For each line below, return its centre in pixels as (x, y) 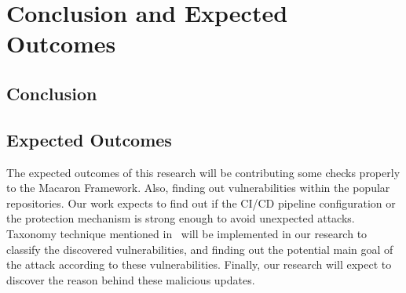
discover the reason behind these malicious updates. (131, 279)
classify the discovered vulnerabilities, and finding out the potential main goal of (200, 249)
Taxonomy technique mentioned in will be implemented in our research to (187, 233)
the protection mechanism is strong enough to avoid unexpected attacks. (181, 218)
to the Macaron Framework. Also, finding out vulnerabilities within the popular (198, 188)
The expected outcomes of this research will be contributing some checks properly (203, 172)
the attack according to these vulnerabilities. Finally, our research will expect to (199, 264)
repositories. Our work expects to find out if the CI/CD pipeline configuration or (201, 203)
